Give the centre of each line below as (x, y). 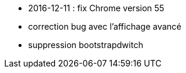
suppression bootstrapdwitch (86, 45)
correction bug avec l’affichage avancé (105, 26)
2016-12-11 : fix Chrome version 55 (96, 8)
